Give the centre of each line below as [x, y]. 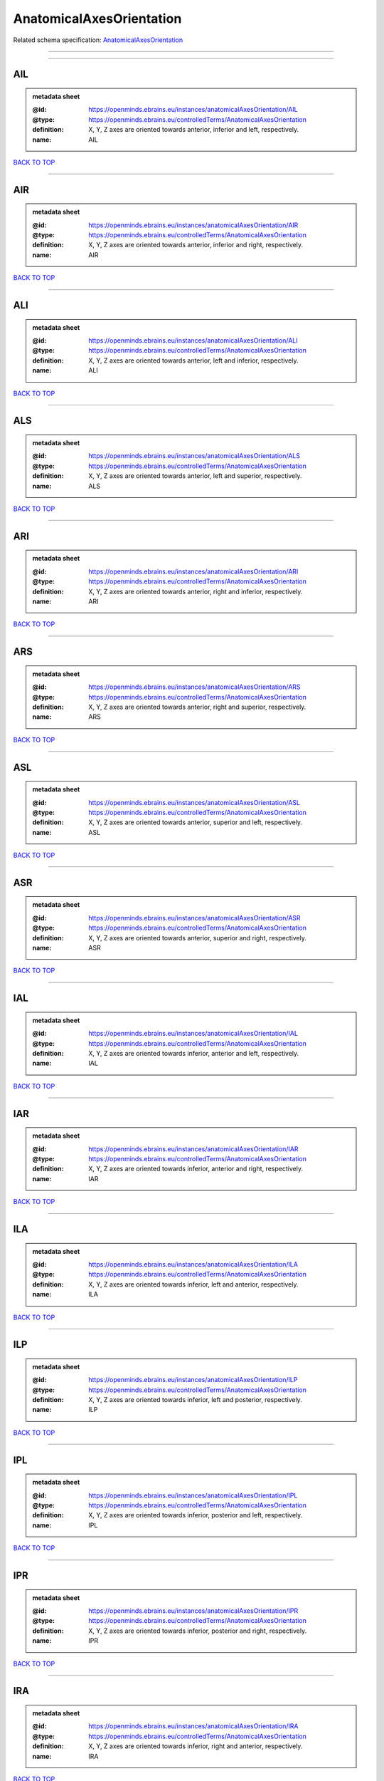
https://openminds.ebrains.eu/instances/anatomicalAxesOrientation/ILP [193, 1380]
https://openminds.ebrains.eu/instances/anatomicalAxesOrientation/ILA [193, 1264]
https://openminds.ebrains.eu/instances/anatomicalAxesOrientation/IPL [193, 1495]
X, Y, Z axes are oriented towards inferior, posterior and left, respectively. [196, 1515]
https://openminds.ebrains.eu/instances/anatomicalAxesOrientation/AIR [193, 225]
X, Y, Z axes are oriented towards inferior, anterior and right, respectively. [196, 1169]
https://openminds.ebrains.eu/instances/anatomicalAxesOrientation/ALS [194, 456]
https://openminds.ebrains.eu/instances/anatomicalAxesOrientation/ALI [193, 341]
